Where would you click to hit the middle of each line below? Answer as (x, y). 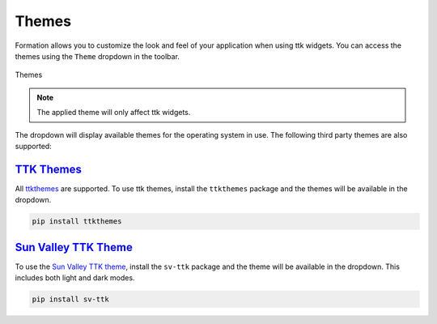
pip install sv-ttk (70, 299)
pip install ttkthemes (77, 222)
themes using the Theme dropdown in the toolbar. (97, 56)
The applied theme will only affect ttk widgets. (114, 113)
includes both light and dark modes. (75, 278)
